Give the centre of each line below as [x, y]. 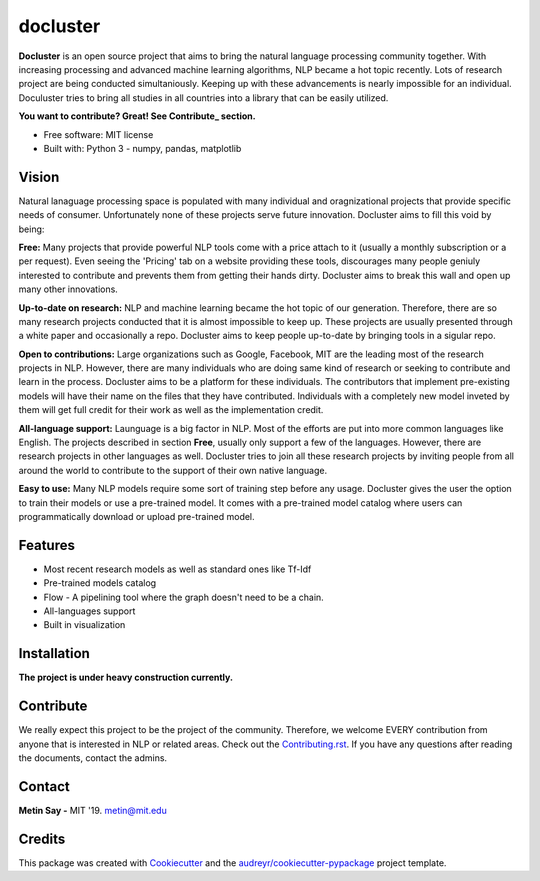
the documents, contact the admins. [93, 758]
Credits [42, 838]
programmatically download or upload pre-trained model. [136, 516]
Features [46, 545]
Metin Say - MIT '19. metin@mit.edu [92, 810]
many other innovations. [68, 289]
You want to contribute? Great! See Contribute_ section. [137, 116]
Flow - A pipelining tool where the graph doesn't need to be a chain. [183, 597]
